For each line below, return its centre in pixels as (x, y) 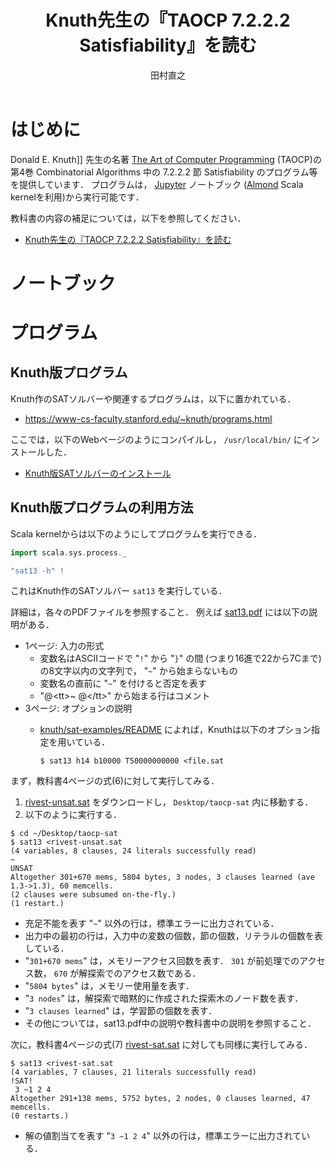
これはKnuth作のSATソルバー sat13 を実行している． (119, 591)
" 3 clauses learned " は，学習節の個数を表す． (120, 1011)
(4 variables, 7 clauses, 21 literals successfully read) (133, 1072)
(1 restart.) (37, 904)
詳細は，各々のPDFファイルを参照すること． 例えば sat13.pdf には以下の (159, 612)
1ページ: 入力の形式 (64, 646)
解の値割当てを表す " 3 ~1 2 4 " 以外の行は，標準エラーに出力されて (163, 1136)
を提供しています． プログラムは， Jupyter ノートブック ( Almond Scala (157, 184)
